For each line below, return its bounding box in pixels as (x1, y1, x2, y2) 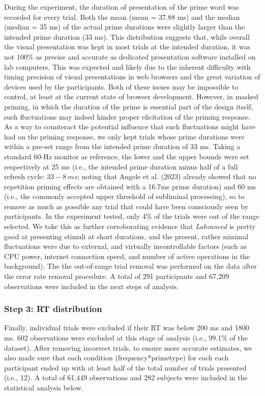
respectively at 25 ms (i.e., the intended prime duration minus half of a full (4, 161, 238, 172)
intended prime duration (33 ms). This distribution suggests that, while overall (4, 31, 250, 42)
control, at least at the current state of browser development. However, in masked (4, 91, 258, 102)
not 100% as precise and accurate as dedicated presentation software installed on (4, 51, 256, 62)
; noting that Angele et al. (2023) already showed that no (77, 171, 256, 182)
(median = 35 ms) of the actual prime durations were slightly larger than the (4, 21, 245, 32)
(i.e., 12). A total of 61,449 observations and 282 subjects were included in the (4, 372, 248, 383)
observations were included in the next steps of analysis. (4, 280, 179, 291)
